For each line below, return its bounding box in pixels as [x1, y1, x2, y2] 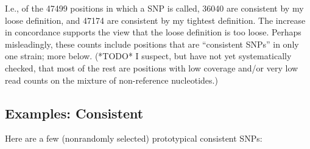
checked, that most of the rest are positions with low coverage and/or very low [5, 61, 298, 74]
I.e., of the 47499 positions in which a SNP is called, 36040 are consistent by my [5, 2, 304, 14]
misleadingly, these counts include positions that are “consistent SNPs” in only [5, 37, 299, 50]
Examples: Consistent [5, 103, 144, 122]
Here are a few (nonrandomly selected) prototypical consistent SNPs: [5, 132, 262, 145]
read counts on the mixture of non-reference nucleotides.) [5, 73, 218, 86]
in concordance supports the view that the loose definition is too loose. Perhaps [5, 26, 301, 38]
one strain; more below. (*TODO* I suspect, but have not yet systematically [5, 49, 292, 62]
